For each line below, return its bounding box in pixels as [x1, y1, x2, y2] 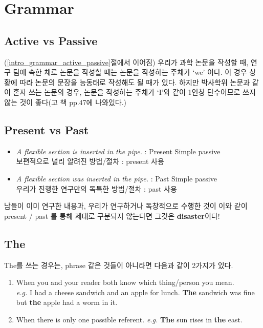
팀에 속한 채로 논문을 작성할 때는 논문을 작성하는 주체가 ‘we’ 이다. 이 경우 [13, 67, 247, 77]
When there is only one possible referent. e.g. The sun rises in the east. [16, 314, 243, 324]
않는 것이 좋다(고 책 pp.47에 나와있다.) [4, 96, 126, 107]
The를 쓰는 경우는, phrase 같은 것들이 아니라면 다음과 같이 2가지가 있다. [4, 259, 233, 270]
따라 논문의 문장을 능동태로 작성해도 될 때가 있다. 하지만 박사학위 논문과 [19, 76, 250, 87]
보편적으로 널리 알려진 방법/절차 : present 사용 [16, 156, 164, 167]
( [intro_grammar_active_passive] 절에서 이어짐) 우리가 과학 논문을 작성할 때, [4, 56, 249, 67]
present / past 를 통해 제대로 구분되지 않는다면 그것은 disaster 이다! [4, 210, 220, 221]
